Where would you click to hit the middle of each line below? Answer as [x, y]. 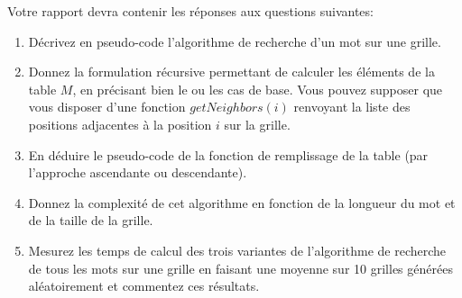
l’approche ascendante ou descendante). [138, 172]
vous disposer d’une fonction [107, 107]
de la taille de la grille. [91, 220]
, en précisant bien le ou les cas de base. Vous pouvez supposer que [258, 89]
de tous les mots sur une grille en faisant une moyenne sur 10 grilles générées [240, 268]
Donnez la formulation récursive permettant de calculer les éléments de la [231, 72]
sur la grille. [257, 124]
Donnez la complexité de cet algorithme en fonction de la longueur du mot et [242, 202]
